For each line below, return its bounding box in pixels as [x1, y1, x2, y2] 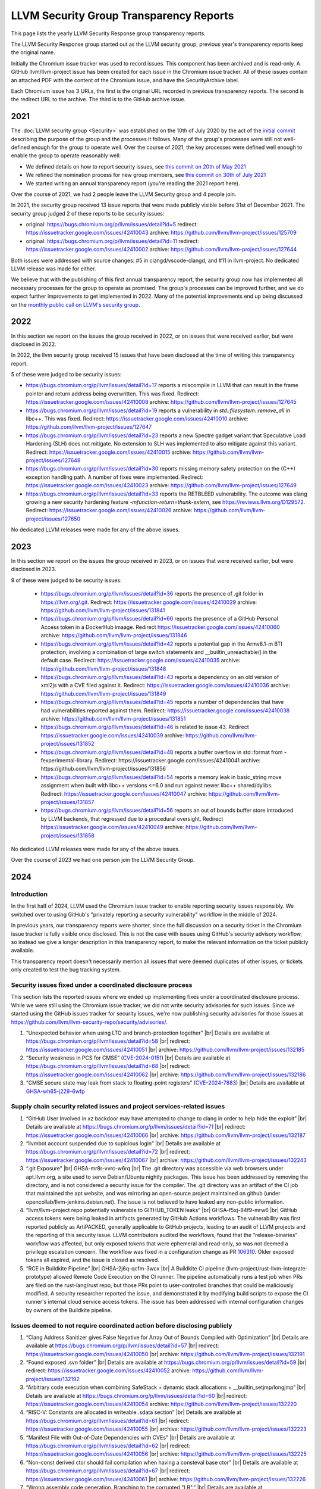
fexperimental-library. [40, 757, 95, 764]
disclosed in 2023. [11, 566, 56, 573]
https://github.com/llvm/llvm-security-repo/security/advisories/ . [11, 1018, 168, 1026]
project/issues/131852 [40, 740, 95, 747]
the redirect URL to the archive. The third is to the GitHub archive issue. [11, 96, 186, 103]
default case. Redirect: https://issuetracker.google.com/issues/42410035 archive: [40, 657, 241, 664]
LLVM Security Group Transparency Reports [11, 9, 234, 22]
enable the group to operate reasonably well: [11, 152, 121, 159]
